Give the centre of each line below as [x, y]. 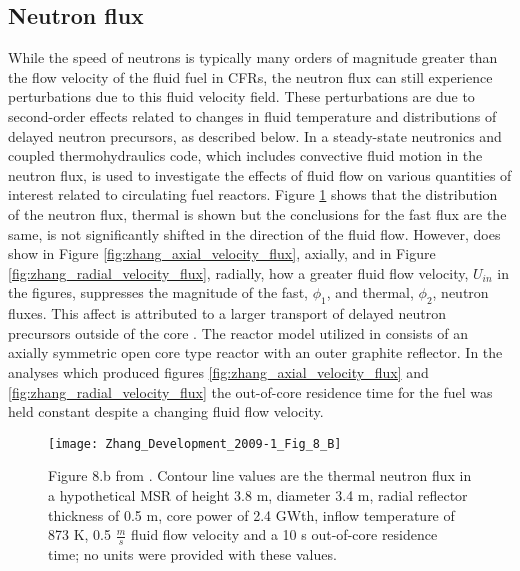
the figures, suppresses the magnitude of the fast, [158, 292]
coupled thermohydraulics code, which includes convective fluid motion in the [245, 155]
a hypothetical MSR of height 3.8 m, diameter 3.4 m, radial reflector [258, 494]
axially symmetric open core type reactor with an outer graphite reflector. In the [255, 352]
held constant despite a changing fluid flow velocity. [166, 411]
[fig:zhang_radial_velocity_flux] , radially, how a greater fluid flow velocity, [238, 272]
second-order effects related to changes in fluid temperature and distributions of [252, 115]
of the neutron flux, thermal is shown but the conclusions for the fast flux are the [257, 213]
